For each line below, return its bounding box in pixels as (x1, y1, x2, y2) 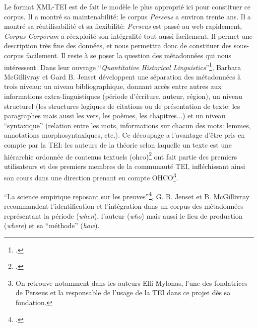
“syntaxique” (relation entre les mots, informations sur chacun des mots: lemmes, (4, 120, 251, 130)
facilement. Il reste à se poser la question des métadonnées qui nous (26, 50, 232, 60)
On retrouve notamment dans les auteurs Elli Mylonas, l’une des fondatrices (15, 277, 248, 288)
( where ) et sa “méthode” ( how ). (4, 220, 100, 231)
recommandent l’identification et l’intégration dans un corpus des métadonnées (4, 200, 244, 211)
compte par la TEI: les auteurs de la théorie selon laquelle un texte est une (4, 139, 232, 150)
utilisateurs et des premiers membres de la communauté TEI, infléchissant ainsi (4, 161, 245, 171)
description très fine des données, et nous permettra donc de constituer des (4, 40, 232, 51)
